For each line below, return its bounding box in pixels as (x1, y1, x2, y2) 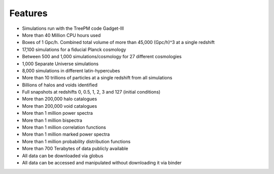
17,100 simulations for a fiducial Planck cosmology (22, 46, 126, 53)
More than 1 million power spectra (22, 110, 93, 116)
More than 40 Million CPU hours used (22, 32, 101, 38)
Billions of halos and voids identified (22, 81, 98, 88)
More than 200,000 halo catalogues (22, 96, 97, 102)
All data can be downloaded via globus (22, 152, 104, 159)
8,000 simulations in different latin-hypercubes (22, 67, 120, 73)
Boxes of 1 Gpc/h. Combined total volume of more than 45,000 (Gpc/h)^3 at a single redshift (22, 39, 215, 46)
